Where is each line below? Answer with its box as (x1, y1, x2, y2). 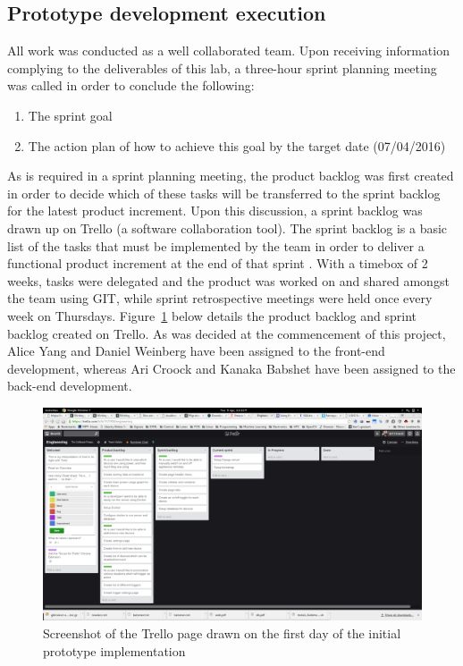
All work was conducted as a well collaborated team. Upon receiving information (7, 41, 450, 60)
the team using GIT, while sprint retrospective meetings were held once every (7, 289, 433, 308)
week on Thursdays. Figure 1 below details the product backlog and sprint (7, 306, 417, 325)
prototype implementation (43, 641, 186, 660)
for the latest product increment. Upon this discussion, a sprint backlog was (7, 201, 423, 220)
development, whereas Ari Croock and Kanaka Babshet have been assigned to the (7, 358, 456, 377)
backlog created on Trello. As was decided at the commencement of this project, (7, 324, 446, 342)
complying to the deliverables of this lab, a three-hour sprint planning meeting (7, 58, 437, 77)
